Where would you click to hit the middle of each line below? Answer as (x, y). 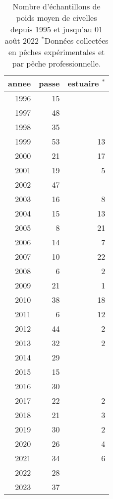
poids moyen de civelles (56, 18)
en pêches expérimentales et (56, 52)
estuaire (83, 83)
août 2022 (22, 40)
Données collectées (76, 40)
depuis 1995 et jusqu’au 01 (57, 29)
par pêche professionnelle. (56, 63)
